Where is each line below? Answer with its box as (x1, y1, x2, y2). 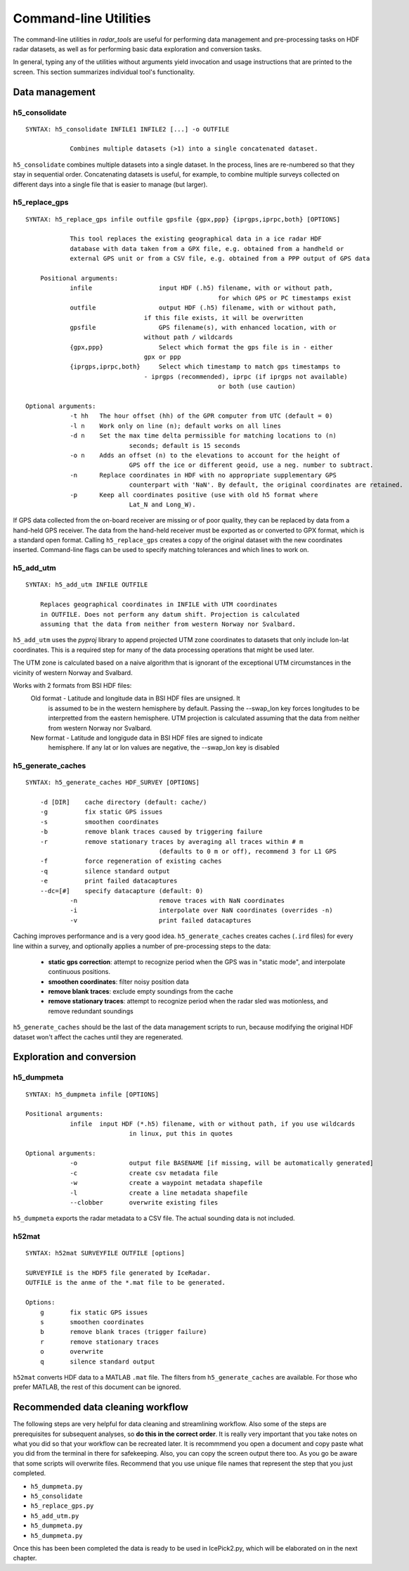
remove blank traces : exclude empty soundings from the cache (48, 987, 233, 996)
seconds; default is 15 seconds (129, 442, 240, 449)
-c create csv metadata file (70, 1169, 219, 1177)
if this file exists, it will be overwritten (143, 314, 304, 321)
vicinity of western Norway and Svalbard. (13, 668, 133, 677)
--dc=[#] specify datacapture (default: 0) (39, 887, 204, 894)
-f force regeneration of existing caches (39, 857, 222, 865)
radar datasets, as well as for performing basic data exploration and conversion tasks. (13, 44, 262, 53)
